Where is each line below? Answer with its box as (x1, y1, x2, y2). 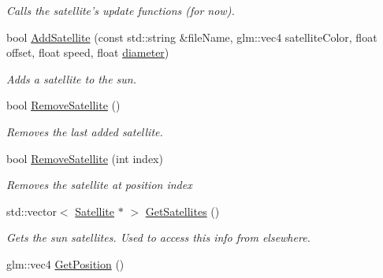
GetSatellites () (145, 202, 220, 219)
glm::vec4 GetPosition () (6, 255, 125, 272)
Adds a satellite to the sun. (6, 70, 136, 87)
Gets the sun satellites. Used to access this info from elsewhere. (6, 229, 310, 246)
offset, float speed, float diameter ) (6, 44, 169, 61)
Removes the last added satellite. (6, 123, 163, 139)
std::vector (6, 202, 57, 219)
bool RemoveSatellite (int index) (6, 150, 163, 166)
